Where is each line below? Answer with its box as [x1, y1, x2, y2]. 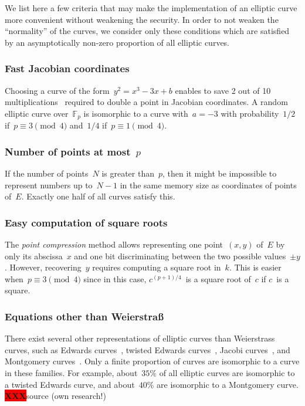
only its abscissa [5, 249, 63, 262]
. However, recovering [5, 261, 82, 273]
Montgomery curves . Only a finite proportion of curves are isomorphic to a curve [5, 355, 300, 367]
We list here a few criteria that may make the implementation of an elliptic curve [5, 2, 297, 13]
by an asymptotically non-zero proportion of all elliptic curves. [5, 36, 230, 48]
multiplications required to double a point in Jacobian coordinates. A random [5, 96, 288, 108]
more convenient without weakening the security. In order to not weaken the [5, 13, 279, 25]
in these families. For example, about [5, 367, 138, 379]
